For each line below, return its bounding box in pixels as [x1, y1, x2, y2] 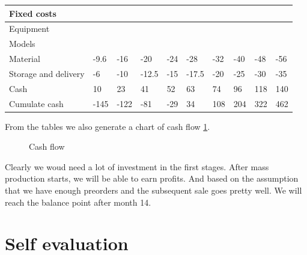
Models [9, 37, 35, 50]
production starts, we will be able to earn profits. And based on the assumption [5, 172, 299, 185]
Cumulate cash [9, 97, 64, 109]
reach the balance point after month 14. [5, 195, 151, 208]
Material [9, 52, 40, 65]
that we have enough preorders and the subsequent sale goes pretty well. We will [5, 184, 302, 197]
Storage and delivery [9, 67, 85, 79]
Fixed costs [9, 7, 56, 19]
